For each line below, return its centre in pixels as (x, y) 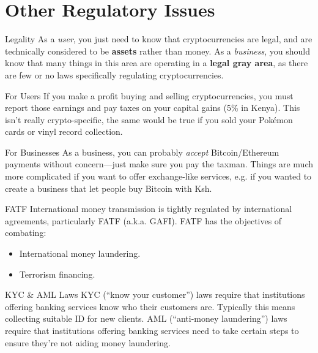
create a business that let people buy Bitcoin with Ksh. (109, 188)
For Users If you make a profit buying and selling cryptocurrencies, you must (149, 95)
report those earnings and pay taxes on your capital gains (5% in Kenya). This (153, 108)
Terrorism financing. (57, 274)
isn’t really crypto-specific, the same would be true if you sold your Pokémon (149, 119)
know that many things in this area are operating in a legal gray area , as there (157, 63)
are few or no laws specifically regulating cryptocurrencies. (114, 74)
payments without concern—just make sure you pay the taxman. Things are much (159, 164)
